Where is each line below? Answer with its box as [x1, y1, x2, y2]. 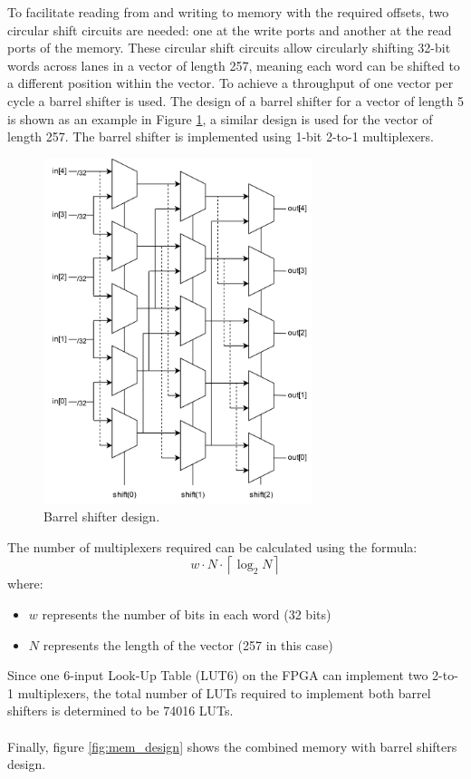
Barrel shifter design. [43, 507, 160, 526]
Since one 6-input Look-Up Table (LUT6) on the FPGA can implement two [7, 666, 428, 685]
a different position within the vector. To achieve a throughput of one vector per [7, 73, 454, 93]
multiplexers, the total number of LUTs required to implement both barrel [17, 683, 431, 702]
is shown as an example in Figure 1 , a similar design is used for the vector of [7, 109, 433, 128]
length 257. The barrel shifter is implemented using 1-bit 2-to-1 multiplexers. [7, 127, 435, 146]
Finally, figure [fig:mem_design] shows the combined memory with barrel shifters [7, 736, 457, 755]
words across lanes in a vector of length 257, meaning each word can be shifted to [7, 55, 460, 74]
